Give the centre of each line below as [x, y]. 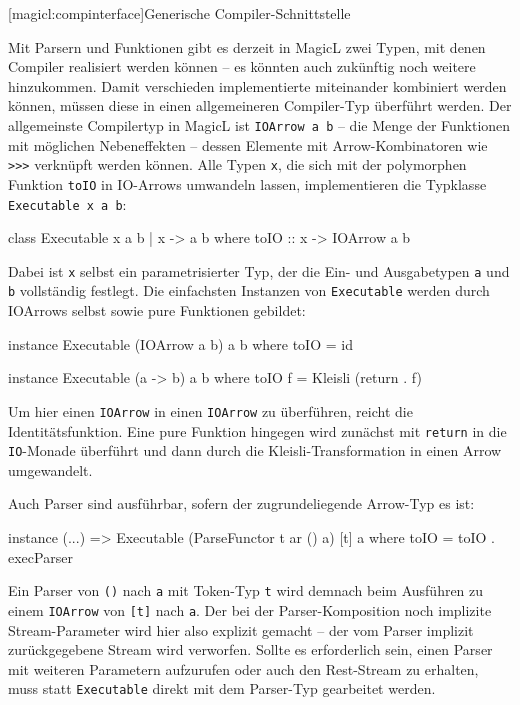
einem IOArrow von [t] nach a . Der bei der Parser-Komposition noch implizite [250, 609]
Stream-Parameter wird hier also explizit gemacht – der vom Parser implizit [241, 629]
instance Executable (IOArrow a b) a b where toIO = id [180, 343]
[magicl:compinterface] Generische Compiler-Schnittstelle [179, 13]
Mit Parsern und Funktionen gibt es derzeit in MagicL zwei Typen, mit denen [247, 46]
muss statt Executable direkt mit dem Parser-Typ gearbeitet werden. [222, 688]
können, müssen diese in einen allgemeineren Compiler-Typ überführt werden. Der [260, 105]
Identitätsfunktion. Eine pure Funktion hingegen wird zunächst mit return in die [257, 430]
